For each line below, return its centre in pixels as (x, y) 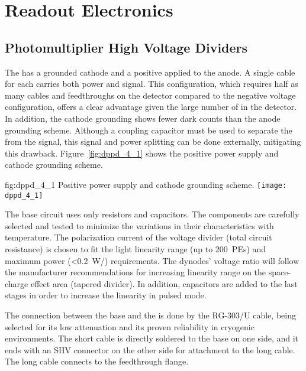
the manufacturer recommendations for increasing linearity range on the (136, 272)
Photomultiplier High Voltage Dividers (126, 47)
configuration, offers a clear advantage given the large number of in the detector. (151, 107)
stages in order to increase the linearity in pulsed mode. (106, 295)
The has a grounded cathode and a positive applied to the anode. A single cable (150, 72)
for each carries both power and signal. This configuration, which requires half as (152, 84)
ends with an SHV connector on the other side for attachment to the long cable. (150, 349)
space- (280, 272)
